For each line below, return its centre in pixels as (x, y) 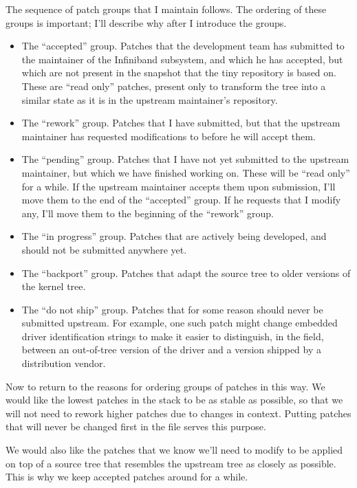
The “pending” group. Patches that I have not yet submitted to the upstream (185, 159)
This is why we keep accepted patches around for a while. (127, 477)
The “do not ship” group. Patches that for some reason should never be (172, 309)
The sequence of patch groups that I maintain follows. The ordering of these (166, 9)
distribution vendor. (64, 363)
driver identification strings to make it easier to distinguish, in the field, (173, 336)
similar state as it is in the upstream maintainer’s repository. (150, 99)
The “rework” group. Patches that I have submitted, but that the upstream (181, 123)
